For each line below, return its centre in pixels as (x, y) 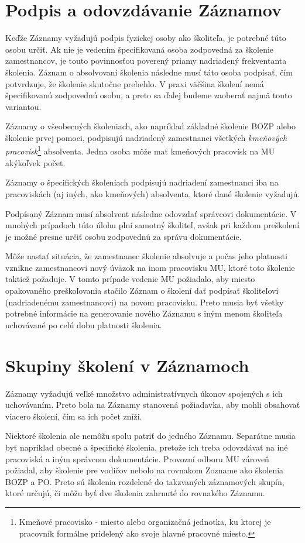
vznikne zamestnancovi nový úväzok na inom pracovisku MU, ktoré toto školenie (150, 267)
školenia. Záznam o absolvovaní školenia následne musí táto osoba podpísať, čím (149, 72)
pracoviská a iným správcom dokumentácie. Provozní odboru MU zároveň (137, 458)
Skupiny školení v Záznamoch (127, 365)
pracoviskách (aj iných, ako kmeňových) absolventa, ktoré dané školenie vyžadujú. (153, 193)
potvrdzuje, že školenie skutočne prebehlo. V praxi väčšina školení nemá (135, 83)
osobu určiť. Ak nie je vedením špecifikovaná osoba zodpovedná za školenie (140, 49)
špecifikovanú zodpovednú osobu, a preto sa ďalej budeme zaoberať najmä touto (149, 95)
